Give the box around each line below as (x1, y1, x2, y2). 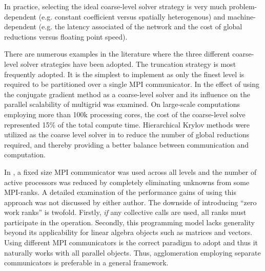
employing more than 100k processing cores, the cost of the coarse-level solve (4, 109, 246, 119)
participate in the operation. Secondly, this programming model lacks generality (4, 216, 255, 227)
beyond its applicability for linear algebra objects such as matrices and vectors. (4, 227, 253, 238)
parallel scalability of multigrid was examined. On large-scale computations (4, 99, 240, 110)
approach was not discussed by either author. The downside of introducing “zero (4, 196, 257, 207)
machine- (228, 11, 256, 22)
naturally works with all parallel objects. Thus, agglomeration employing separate (4, 247, 261, 258)
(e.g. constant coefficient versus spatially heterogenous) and (38, 11, 226, 22)
